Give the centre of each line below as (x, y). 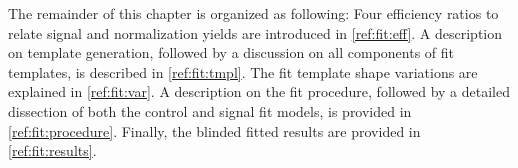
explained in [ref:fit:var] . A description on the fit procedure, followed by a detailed (259, 91)
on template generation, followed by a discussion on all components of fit (231, 52)
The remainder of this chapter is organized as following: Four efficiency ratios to (253, 13)
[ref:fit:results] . (52, 150)
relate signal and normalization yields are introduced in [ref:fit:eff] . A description (255, 32)
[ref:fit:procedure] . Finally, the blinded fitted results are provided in (214, 130)
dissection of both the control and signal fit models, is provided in (210, 110)
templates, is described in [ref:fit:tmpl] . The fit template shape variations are (243, 71)
